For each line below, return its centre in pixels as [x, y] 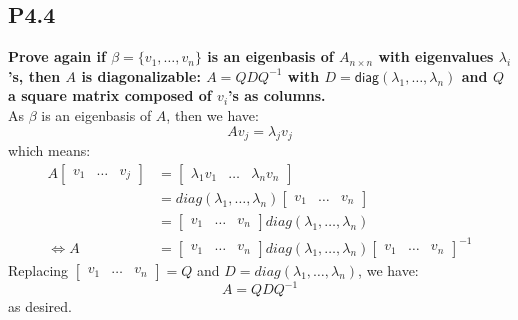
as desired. [40, 306]
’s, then [34, 75]
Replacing [38, 269]
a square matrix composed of [110, 95]
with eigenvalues [436, 56]
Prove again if [57, 56]
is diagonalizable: [141, 75]
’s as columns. [277, 95]
